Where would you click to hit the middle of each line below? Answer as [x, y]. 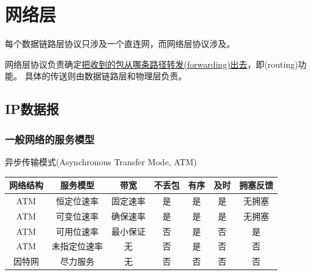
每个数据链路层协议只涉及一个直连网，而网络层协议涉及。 [120, 44]
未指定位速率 [77, 246]
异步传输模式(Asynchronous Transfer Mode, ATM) [101, 161]
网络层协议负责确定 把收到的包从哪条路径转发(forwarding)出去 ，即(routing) [152, 64]
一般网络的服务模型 [50, 139]
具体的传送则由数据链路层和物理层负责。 [106, 76]
